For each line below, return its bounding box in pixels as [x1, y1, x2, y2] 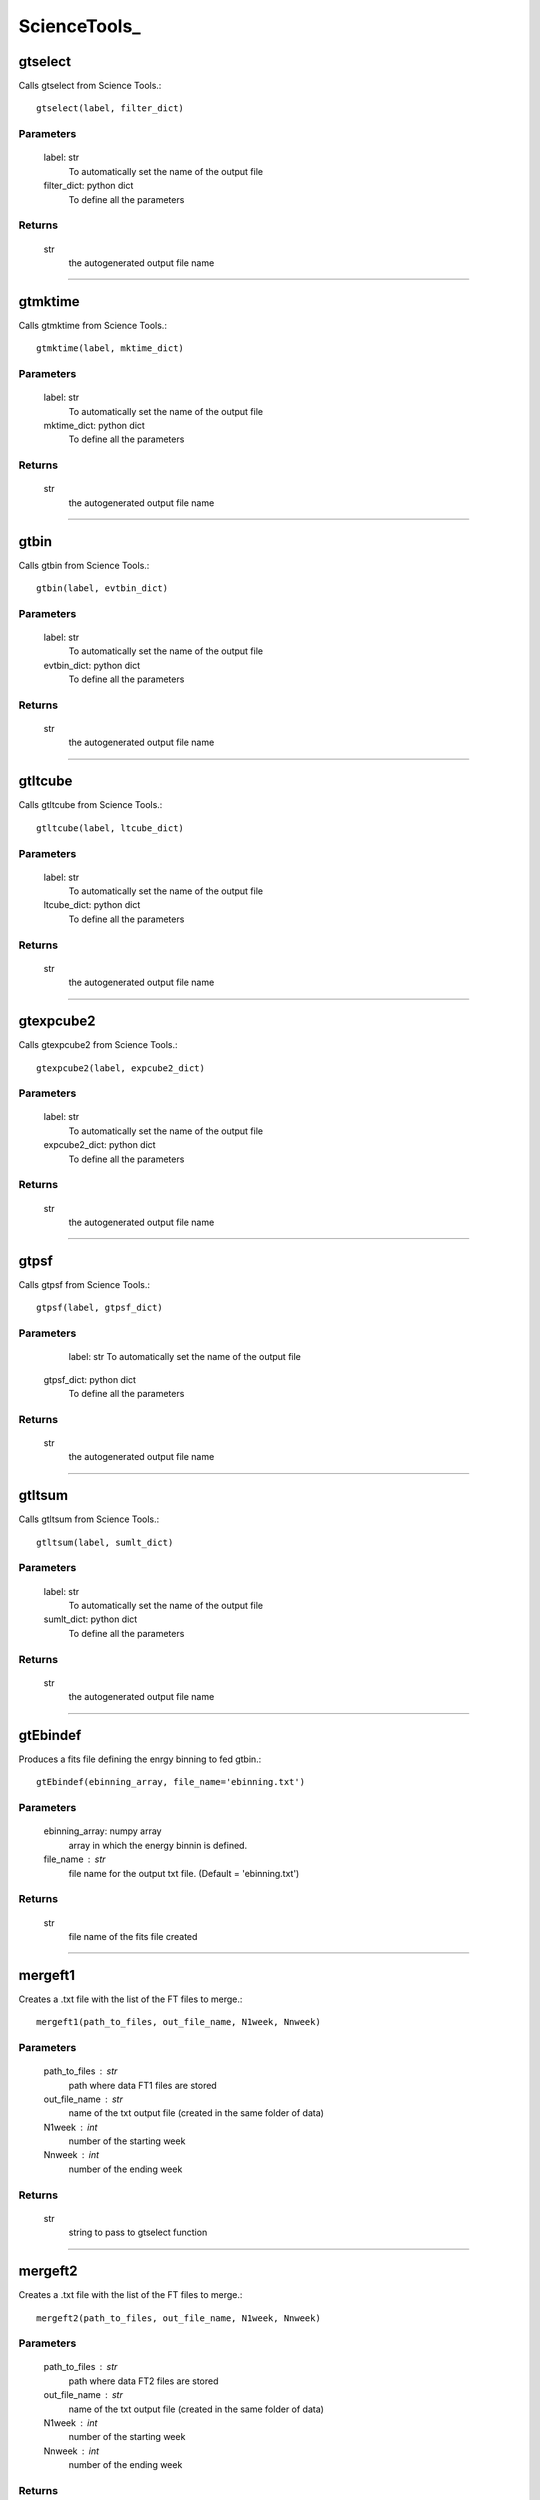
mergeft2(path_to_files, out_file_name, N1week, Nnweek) [36, 2312, 322, 2324]
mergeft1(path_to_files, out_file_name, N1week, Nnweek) [36, 2016, 322, 2028]
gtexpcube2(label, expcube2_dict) [36, 1062, 205, 1074]
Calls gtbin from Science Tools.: [18, 559, 150, 571]
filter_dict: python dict [43, 180, 134, 192]
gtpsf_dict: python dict [43, 1373, 137, 1385]
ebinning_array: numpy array [43, 1825, 162, 1837]
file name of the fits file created [68, 1930, 198, 1942]
